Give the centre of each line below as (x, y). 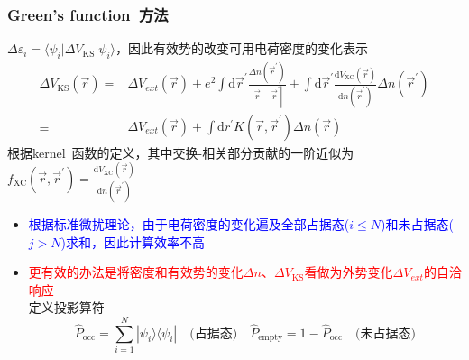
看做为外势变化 (349, 272)
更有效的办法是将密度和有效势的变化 (136, 272)
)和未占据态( (417, 223)
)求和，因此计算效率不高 (133, 241)
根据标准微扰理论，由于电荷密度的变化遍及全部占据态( (189, 223)
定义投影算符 (66, 307)
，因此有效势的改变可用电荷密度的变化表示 (242, 48)
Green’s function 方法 (88, 14)
